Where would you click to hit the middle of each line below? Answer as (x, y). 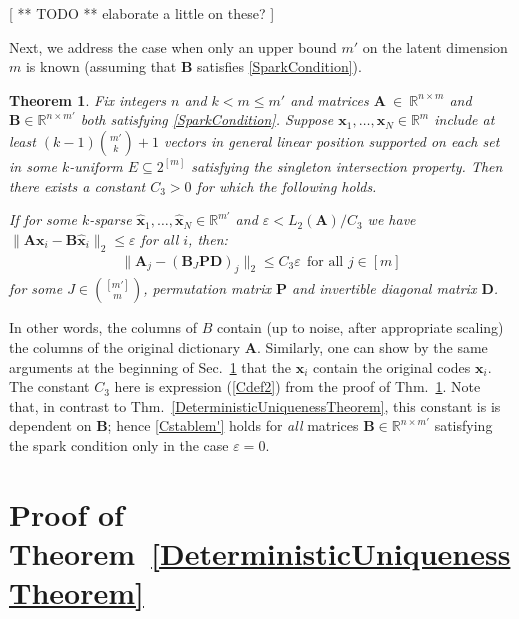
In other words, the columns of (103, 327)
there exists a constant (77, 185)
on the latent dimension (435, 46)
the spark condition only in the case (119, 444)
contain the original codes (392, 366)
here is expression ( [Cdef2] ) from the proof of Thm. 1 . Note (297, 386)
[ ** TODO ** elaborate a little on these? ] (142, 13)
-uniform (96, 165)
